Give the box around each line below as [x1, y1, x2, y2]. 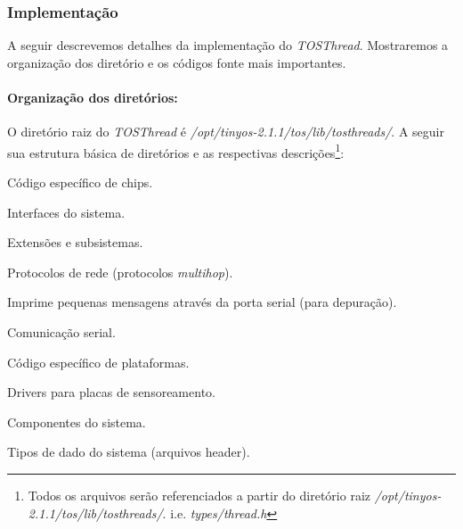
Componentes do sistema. [7, 412, 146, 431]
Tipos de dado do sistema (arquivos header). [7, 442, 250, 461]
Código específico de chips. [7, 173, 153, 192]
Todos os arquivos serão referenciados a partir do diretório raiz [28, 485, 370, 504]
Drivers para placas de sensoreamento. [7, 383, 215, 401]
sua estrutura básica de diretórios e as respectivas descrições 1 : [7, 140, 345, 161]
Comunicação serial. [7, 323, 116, 342]
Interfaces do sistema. [7, 203, 126, 221]
